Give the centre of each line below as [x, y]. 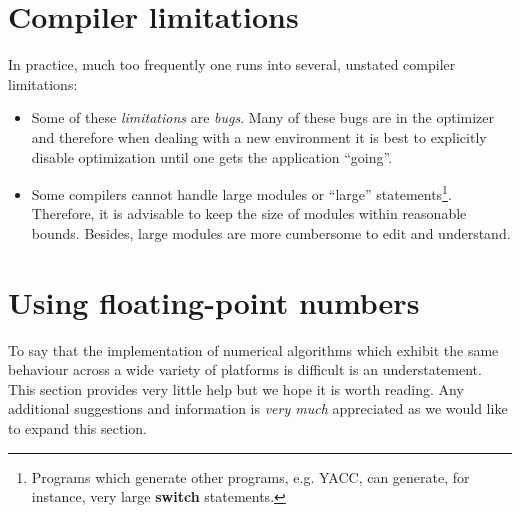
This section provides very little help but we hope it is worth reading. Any [236, 388]
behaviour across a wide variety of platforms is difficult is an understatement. [245, 369]
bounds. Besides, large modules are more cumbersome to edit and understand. [271, 232]
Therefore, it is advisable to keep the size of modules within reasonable [249, 213]
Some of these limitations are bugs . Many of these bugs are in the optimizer [262, 117]
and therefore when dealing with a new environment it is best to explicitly [259, 136]
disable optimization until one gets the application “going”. [212, 156]
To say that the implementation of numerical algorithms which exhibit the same [253, 349]
